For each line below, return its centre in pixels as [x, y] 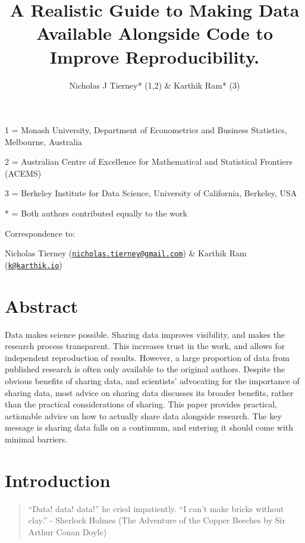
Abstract [42, 305]
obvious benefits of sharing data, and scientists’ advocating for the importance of [152, 381]
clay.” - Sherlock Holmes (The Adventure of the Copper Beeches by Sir [157, 520]
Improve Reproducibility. [155, 56]
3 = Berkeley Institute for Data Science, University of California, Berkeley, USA [151, 193]
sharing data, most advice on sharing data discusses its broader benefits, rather [149, 392]
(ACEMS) [23, 173]
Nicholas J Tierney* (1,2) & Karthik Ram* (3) [155, 85]
